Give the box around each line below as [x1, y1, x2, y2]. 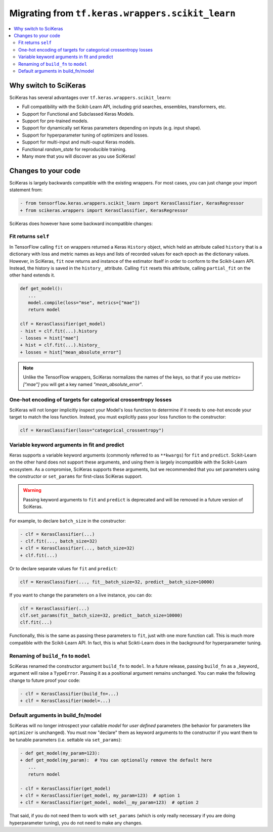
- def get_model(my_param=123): [20, 750, 101, 756]
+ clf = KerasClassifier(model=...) [20, 698, 111, 704]
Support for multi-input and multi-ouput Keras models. [22, 139, 135, 145]
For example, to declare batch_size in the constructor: [9, 518, 126, 524]
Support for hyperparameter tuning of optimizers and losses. [22, 132, 149, 138]
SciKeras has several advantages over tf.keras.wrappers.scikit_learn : [9, 94, 171, 101]
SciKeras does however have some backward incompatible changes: [9, 220, 153, 226]
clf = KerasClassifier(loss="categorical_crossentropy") [20, 428, 164, 433]
